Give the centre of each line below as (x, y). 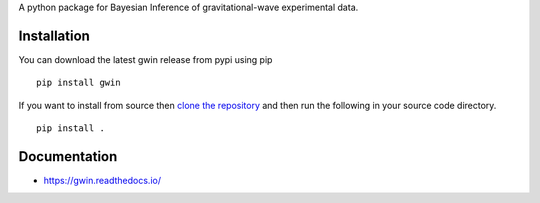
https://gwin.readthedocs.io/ (102, 180)
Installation (54, 35)
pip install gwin (78, 83)
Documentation (68, 156)
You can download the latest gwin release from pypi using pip (145, 59)
